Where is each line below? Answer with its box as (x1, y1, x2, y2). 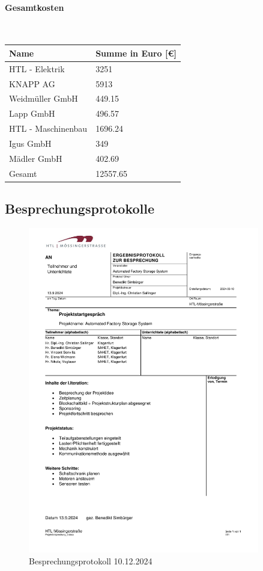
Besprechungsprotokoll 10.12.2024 (29, 554, 153, 567)
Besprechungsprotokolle (5, 199, 154, 218)
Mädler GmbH (9, 152, 62, 164)
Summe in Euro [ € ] (95, 46, 177, 59)
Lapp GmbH (9, 107, 55, 120)
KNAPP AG (9, 77, 55, 90)
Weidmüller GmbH (9, 92, 78, 105)
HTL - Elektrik (9, 62, 65, 75)
